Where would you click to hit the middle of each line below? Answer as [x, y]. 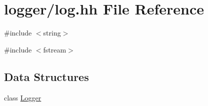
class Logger [23, 97]
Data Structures [46, 76]
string [52, 33]
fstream [55, 49]
